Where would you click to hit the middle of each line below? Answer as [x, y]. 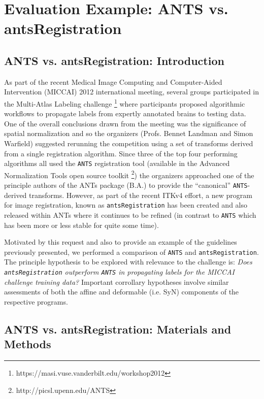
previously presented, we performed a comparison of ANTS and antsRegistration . [131, 252]
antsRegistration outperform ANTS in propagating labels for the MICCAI [119, 272]
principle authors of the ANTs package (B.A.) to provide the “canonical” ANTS [126, 185]
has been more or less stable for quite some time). [81, 225]
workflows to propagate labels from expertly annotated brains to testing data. [125, 113]
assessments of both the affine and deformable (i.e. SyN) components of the [122, 292]
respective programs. [36, 301]
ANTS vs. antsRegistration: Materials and [118, 329]
